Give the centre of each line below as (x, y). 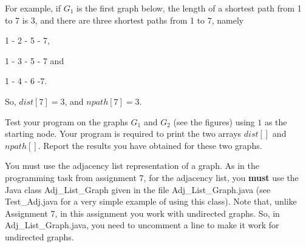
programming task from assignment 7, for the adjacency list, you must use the (152, 177)
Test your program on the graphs (66, 121)
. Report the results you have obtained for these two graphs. (150, 145)
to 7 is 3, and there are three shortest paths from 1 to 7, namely (124, 20)
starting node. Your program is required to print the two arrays (123, 133)
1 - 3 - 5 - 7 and (35, 60)
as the (276, 121)
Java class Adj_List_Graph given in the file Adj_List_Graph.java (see (138, 189)
